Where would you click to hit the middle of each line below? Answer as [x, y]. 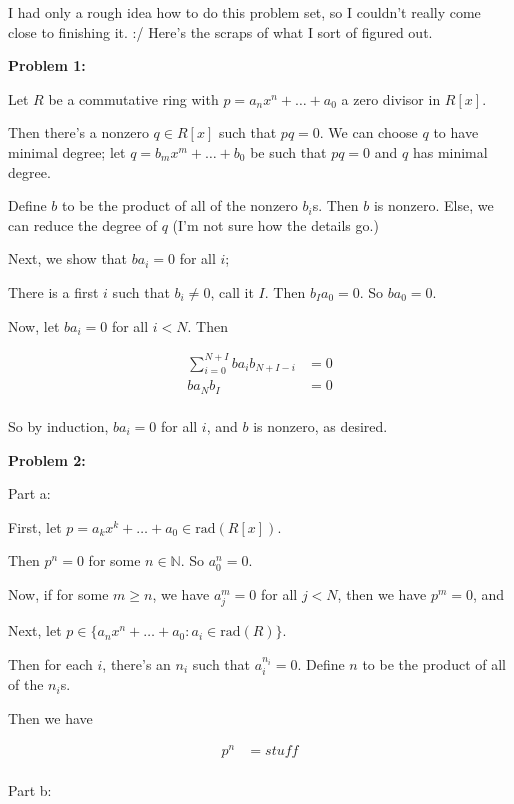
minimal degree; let [67, 151]
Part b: [30, 790]
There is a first [53, 291]
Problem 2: [47, 459]
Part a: [29, 493]
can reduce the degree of [83, 224]
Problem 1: [47, 65]
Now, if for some [58, 593]
